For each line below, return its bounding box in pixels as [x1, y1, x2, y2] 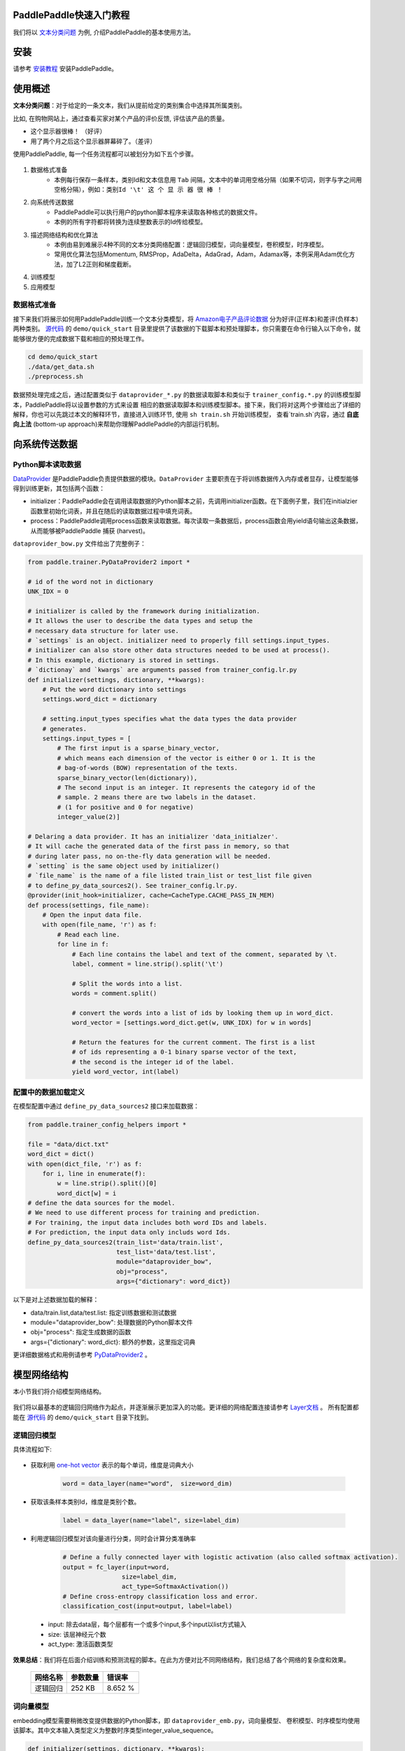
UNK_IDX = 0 [27, 588, 69, 595]
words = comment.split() [71, 990, 157, 997]
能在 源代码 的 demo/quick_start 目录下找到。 [13, 1413, 153, 1421]
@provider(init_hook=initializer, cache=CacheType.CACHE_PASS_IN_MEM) [27, 892, 276, 899]
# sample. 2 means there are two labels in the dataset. [57, 794, 257, 801]
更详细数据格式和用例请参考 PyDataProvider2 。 [13, 1350, 152, 1359]
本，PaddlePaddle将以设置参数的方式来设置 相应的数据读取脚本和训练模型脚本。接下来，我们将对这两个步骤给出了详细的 [13, 400, 361, 409]
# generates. [42, 725, 87, 733]
